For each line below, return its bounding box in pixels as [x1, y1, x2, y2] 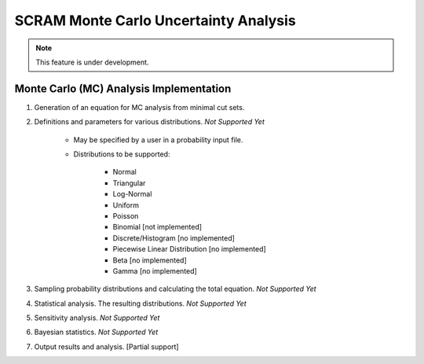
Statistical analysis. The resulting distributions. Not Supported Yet [34, 299, 247, 308]
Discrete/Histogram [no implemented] [112, 233, 236, 243]
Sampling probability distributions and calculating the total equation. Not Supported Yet [34, 284, 317, 294]
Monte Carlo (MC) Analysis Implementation [14, 82, 232, 95]
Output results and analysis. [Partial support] [34, 342, 180, 351]
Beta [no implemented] [112, 256, 188, 265]
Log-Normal [112, 189, 152, 199]
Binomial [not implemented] [112, 222, 203, 232]
